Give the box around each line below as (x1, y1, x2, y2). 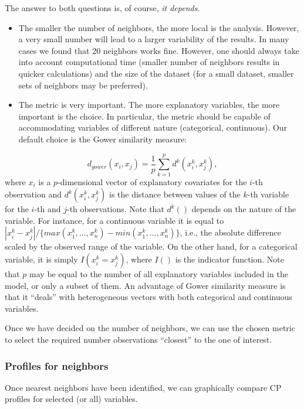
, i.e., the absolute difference (180, 226, 281, 238)
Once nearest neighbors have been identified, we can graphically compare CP (5, 381, 282, 393)
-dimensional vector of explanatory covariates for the (58, 175, 247, 188)
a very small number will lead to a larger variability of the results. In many (18, 33, 289, 45)
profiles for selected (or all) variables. (5, 393, 138, 405)
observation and (5, 188, 62, 200)
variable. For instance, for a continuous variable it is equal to (5, 214, 224, 226)
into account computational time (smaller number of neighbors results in (18, 56, 280, 68)
